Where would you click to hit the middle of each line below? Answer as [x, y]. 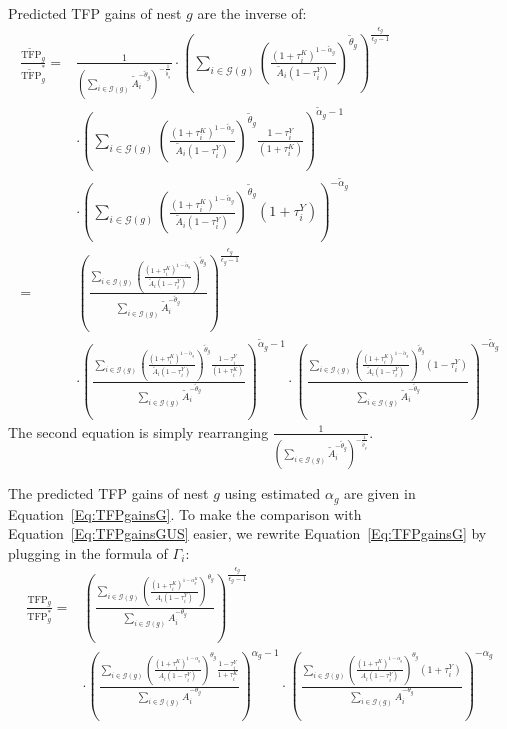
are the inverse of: [252, 13]
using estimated [272, 493]
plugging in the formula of [88, 553]
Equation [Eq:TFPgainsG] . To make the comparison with [185, 513]
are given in [380, 493]
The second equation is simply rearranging [138, 431]
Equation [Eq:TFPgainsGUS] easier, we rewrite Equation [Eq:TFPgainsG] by [247, 533]
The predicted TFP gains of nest [108, 493]
